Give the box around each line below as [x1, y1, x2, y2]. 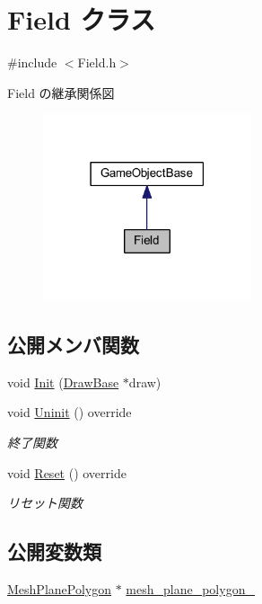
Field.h [77, 53, 117, 72]
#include [7, 53, 57, 72]
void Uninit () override [7, 403, 132, 422]
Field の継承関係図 [7, 83, 115, 102]
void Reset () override [7, 463, 127, 482]
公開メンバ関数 [7, 331, 139, 358]
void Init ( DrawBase [7, 372, 119, 391]
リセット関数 [7, 493, 83, 512]
